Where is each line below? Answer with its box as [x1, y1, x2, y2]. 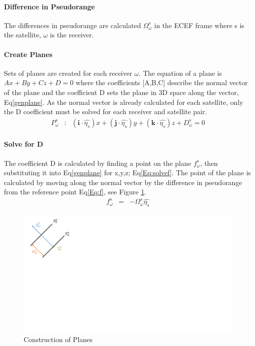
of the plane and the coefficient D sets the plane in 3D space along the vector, [4, 87, 239, 97]
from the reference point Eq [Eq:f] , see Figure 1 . [4, 187, 147, 197]
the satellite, [4, 30, 41, 40]
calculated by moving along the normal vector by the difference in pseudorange [4, 177, 242, 187]
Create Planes [4, 49, 53, 59]
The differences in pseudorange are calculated [4, 20, 141, 30]
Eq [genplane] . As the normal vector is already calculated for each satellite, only [4, 96, 243, 107]
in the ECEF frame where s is [154, 20, 245, 30]
